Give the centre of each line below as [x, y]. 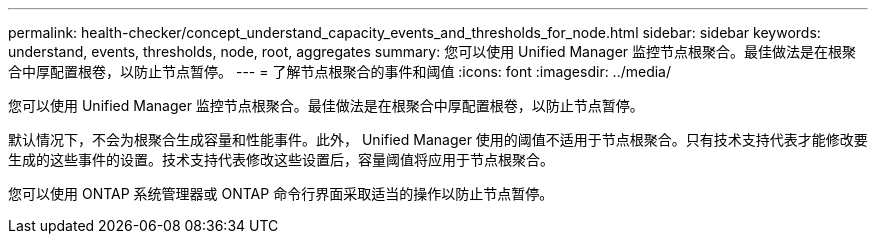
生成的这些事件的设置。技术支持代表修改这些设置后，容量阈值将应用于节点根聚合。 [281, 159]
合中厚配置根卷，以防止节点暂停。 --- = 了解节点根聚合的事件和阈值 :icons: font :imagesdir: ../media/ [340, 71]
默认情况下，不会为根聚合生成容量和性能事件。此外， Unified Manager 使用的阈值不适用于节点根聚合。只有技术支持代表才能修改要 [438, 139]
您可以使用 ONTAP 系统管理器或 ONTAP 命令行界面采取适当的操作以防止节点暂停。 [281, 193]
